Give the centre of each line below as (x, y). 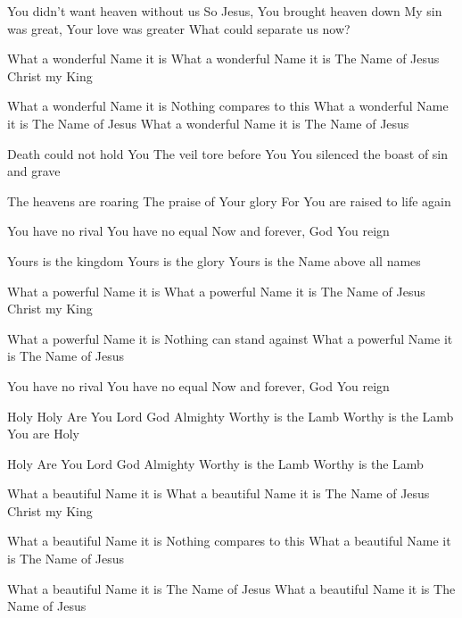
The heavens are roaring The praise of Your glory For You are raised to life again (229, 200)
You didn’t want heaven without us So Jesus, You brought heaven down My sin (225, 11)
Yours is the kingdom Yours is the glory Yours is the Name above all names (214, 260)
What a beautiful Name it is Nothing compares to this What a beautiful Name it (229, 541)
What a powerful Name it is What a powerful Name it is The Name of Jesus (216, 291)
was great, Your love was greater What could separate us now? (179, 28)
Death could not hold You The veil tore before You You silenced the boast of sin (228, 153)
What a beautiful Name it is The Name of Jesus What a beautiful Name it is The (231, 588)
